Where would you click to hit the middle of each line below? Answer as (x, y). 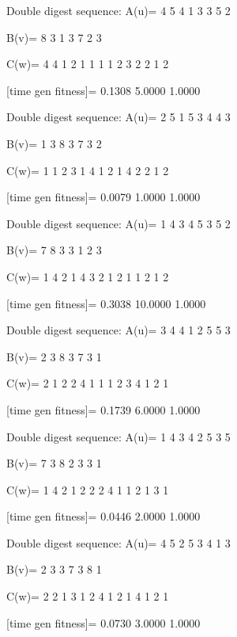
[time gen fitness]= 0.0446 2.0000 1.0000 (103, 516)
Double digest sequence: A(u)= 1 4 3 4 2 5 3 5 (118, 436)
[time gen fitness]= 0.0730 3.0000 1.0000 (103, 622)
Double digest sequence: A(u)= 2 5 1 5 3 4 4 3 (118, 117)
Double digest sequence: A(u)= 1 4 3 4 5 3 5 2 (118, 223)
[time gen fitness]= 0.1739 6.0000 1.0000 (103, 409)
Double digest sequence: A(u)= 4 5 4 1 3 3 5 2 (118, 10)
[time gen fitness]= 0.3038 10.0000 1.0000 (106, 303)
